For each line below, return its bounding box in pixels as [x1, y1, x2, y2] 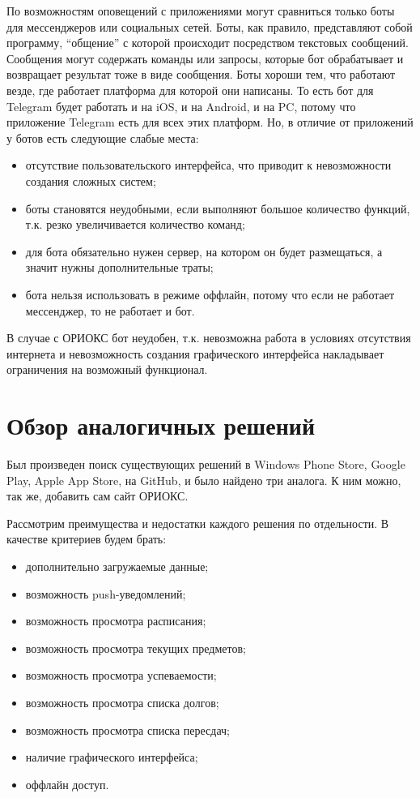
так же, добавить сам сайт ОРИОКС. [6, 487, 189, 504]
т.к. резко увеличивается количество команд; [25, 216, 245, 233]
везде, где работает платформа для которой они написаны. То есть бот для [6, 81, 374, 98]
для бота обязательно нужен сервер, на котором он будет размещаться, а [25, 242, 383, 260]
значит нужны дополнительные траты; [25, 259, 214, 276]
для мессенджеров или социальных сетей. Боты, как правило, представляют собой [6, 18, 413, 35]
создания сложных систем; [25, 172, 156, 189]
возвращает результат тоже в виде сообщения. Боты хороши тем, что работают [6, 66, 396, 83]
